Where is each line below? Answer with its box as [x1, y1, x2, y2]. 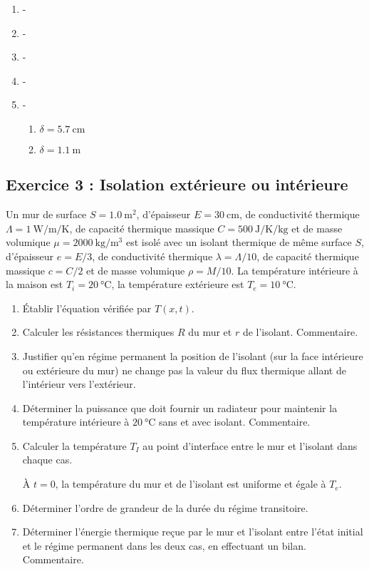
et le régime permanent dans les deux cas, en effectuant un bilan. [22, 538, 306, 553]
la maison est [6, 277, 63, 292]
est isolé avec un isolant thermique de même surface [125, 235, 352, 250]
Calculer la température [22, 438, 127, 453]
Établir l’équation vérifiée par [22, 300, 152, 315]
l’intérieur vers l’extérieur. [22, 376, 136, 391]
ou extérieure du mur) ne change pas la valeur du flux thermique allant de [22, 362, 346, 377]
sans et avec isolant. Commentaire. [159, 414, 311, 429]
